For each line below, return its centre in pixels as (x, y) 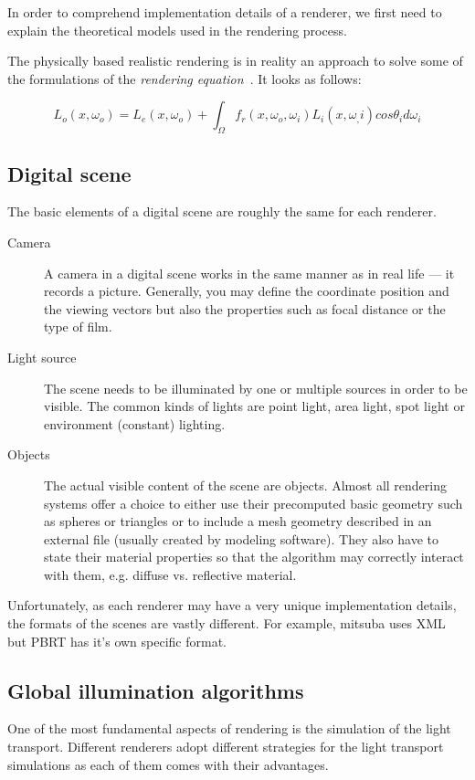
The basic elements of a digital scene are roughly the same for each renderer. (222, 211)
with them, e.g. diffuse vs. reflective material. (170, 574)
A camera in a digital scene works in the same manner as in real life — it (249, 273)
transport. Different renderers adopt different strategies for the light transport (226, 747)
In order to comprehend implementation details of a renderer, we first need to (225, 12)
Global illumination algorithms (156, 690)
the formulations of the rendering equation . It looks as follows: (185, 78)
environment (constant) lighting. (135, 423)
